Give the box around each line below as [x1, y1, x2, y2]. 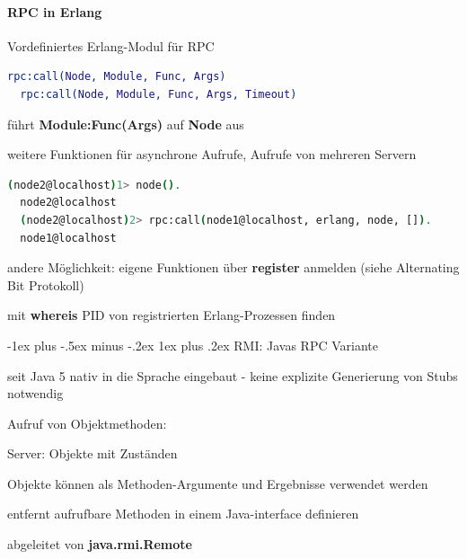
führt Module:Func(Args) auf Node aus [7, 114, 244, 133]
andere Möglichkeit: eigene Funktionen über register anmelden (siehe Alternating [7, 258, 460, 277]
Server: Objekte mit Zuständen [7, 444, 178, 463]
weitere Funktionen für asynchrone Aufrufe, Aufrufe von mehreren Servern [7, 145, 417, 164]
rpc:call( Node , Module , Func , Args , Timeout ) [20, 87, 297, 101]
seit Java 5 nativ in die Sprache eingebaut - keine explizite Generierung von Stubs [7, 366, 458, 385]
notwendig [7, 384, 64, 403]
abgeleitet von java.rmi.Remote [7, 535, 192, 554]
